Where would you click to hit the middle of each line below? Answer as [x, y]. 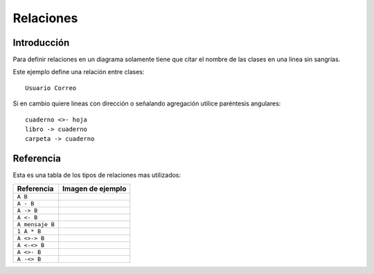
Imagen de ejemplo [95, 189]
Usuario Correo [51, 88]
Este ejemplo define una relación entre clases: [79, 72]
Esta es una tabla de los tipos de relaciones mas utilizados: [97, 175]
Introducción [41, 43]
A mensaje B [36, 224]
